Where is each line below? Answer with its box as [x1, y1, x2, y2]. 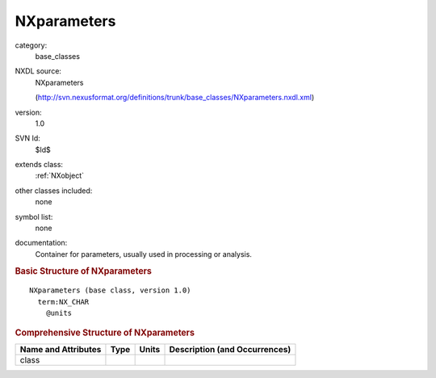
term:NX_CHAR [37, 297, 90, 306]
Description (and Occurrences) [169, 343, 291, 355]
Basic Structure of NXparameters [15, 265, 153, 276]
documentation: [15, 238, 68, 248]
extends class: [15, 160, 64, 170]
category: [15, 40, 48, 50]
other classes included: [15, 186, 93, 195]
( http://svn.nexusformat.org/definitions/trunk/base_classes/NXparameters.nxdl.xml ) [35, 93, 315, 103]
